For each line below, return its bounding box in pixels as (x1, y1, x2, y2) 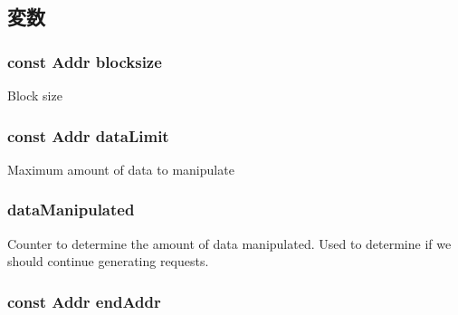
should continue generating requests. (7, 252, 209, 271)
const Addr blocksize (7, 50, 162, 72)
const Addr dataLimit (7, 124, 169, 147)
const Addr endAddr (7, 290, 161, 312)
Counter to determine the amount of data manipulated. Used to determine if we (7, 234, 452, 253)
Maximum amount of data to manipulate (7, 159, 234, 178)
